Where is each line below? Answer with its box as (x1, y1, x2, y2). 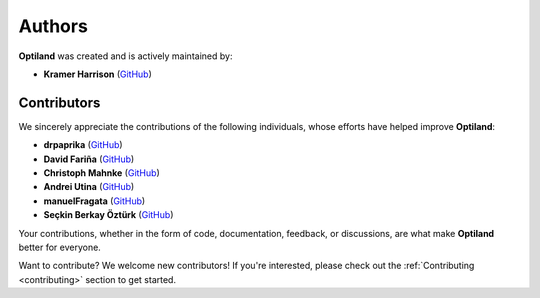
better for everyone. (18, 241, 102, 253)
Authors (18, 15, 89, 37)
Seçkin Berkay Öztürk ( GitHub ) (43, 209, 174, 221)
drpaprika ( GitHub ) (43, 139, 124, 151)
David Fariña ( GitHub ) (43, 153, 135, 165)
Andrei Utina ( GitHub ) (43, 181, 135, 193)
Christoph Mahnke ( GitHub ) (43, 167, 160, 179)
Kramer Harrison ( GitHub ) (43, 68, 152, 80)
